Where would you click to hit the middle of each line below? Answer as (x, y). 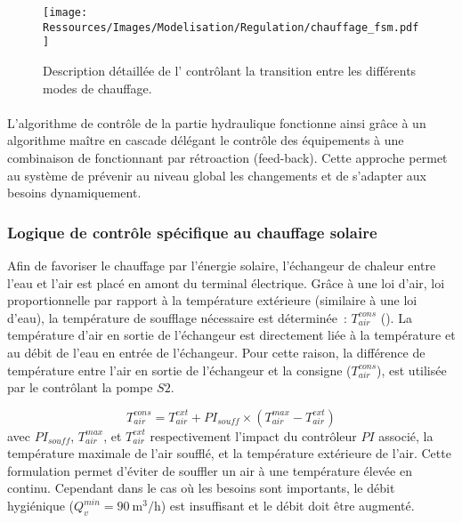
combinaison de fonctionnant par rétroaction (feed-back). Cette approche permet (227, 157)
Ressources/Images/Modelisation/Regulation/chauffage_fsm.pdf (231, 27)
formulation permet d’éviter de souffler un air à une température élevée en (210, 470)
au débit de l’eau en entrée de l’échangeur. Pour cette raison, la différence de (216, 352)
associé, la (406, 435)
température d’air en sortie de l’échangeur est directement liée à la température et (231, 335)
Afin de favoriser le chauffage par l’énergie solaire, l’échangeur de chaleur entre (222, 265)
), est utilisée (412, 370)
